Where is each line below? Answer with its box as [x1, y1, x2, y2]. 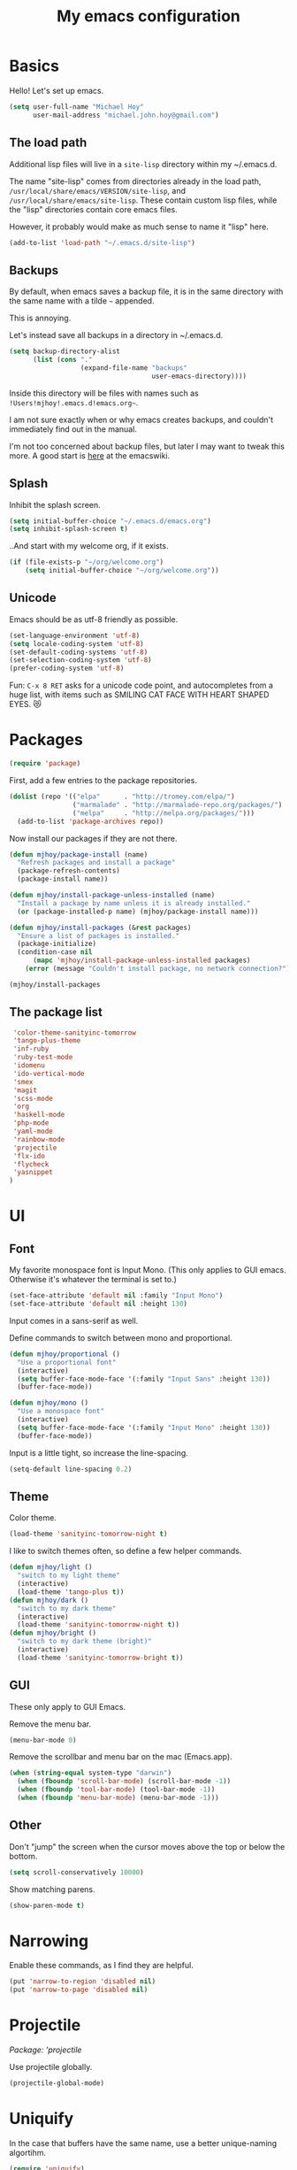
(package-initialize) [17, 940, 97, 949]
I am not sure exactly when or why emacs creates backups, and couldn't [9, 414, 274, 425]
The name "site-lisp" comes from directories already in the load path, [9, 175, 262, 187]
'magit [12, 1086, 38, 1095]
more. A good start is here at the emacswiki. [9, 450, 171, 461]
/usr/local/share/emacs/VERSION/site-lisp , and [9, 185, 187, 196]
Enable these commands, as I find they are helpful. [9, 1960, 194, 1971]
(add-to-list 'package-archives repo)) [17, 817, 164, 826]
